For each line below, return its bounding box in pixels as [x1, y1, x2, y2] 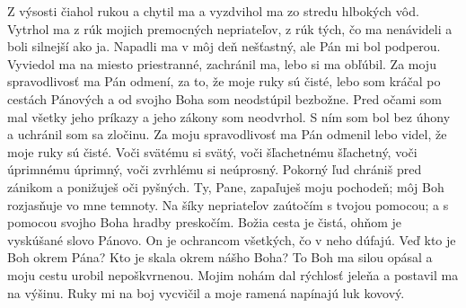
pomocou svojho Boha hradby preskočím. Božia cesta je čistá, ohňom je [7, 213, 402, 232]
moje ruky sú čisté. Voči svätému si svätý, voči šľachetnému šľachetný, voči [7, 142, 418, 161]
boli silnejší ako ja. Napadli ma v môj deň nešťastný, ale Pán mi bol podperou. [7, 37, 441, 56]
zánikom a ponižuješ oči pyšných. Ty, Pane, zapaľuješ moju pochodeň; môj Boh [7, 177, 444, 196]
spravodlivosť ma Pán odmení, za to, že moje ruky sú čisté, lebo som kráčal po [7, 72, 441, 91]
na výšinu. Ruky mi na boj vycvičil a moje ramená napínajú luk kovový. [7, 283, 405, 302]
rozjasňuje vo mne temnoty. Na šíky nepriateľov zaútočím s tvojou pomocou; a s [7, 195, 449, 214]
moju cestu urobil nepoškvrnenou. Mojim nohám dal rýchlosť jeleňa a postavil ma [7, 265, 459, 284]
